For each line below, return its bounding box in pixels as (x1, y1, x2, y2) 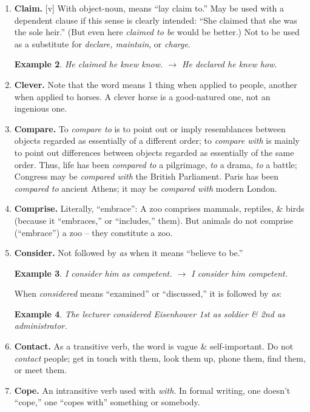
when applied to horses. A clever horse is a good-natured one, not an (14, 90, 271, 103)
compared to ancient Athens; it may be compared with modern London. (14, 181, 277, 194)
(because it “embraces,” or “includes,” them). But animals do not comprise (14, 214, 293, 226)
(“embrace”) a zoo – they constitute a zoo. (14, 226, 173, 238)
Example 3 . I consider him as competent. (14, 266, 172, 279)
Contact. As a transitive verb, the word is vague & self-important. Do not (14, 340, 294, 353)
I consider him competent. (191, 266, 288, 279)
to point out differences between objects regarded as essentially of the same (14, 146, 294, 158)
